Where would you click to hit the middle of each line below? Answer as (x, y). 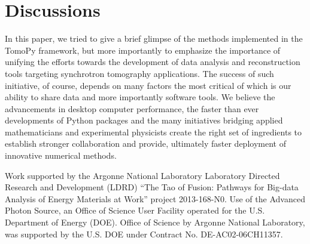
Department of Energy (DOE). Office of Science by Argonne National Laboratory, (155, 222)
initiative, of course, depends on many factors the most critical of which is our (148, 85)
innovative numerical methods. (61, 155)
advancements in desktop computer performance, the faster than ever (132, 108)
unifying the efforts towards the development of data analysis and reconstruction (153, 62)
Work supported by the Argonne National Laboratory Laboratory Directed (142, 175)
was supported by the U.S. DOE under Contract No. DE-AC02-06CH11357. (144, 234)
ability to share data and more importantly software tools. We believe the (140, 97)
